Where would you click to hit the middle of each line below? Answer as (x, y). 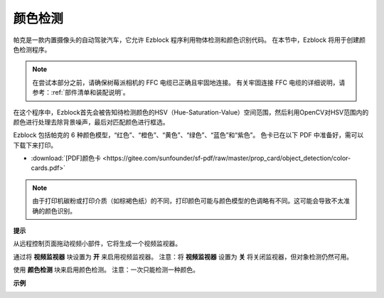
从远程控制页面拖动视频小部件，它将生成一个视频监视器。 (97, 244)
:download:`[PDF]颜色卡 (66, 158)
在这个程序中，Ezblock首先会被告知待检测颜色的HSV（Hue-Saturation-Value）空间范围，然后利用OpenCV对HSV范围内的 (191, 112)
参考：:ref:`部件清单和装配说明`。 (81, 92)
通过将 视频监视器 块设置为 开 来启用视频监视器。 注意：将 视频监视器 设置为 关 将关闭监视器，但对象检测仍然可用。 (183, 257)
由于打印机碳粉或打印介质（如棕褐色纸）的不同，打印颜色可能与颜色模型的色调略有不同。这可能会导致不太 (188, 201)
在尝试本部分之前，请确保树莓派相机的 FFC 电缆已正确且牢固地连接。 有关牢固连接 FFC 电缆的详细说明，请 (189, 83)
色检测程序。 (32, 49)
